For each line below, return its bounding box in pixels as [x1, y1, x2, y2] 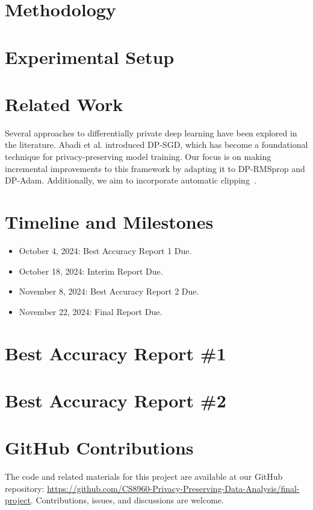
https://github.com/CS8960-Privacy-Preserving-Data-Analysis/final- [47, 482, 300, 494]
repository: [5, 482, 45, 494]
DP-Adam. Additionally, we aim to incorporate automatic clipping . [5, 174, 256, 186]
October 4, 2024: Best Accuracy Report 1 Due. [19, 244, 192, 257]
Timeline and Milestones [5, 209, 214, 234]
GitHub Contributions [5, 435, 194, 460]
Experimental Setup [5, 44, 175, 69]
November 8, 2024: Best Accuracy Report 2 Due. [19, 285, 199, 298]
